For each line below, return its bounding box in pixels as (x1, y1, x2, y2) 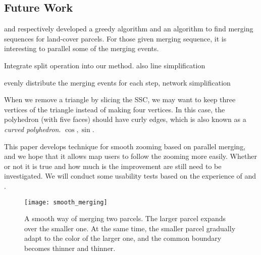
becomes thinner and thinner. (24, 242, 116, 253)
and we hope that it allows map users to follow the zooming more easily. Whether (4, 151, 257, 161)
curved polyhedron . (4, 123, 61, 134)
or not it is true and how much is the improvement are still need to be (4, 160, 222, 171)
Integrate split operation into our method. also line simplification (4, 60, 205, 70)
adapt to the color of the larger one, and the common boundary (24, 233, 222, 243)
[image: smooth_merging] (24, 198, 108, 206)
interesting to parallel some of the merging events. (4, 43, 159, 54)
